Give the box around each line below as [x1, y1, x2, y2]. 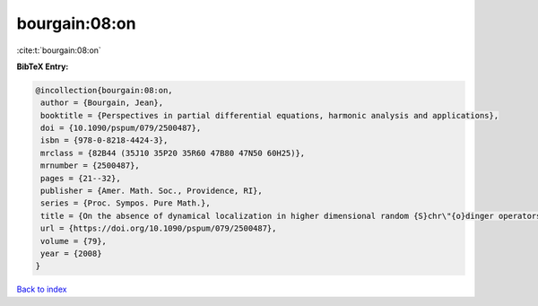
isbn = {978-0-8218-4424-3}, [40, 136, 169, 145]
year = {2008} [40, 249, 102, 258]
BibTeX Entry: [16, 61, 69, 72]
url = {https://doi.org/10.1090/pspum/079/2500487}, [40, 223, 277, 233]
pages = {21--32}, [40, 173, 121, 183]
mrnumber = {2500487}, [40, 161, 141, 170]
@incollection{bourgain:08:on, [35, 85, 174, 95]
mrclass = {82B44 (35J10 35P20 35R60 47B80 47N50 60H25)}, [40, 148, 306, 158]
